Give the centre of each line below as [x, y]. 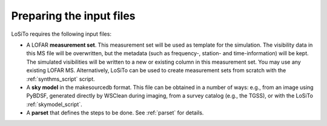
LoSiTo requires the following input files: [61, 34]
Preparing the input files [73, 16]
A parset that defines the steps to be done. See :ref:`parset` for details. [115, 113]
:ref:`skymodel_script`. [54, 104]
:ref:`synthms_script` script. [61, 79]
